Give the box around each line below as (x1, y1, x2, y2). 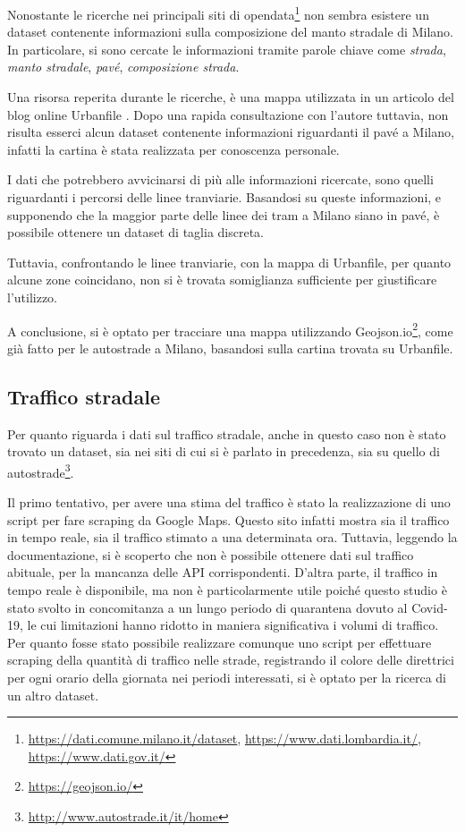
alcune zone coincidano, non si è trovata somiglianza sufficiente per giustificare (7, 270, 437, 289)
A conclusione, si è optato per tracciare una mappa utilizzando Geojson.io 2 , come (7, 318, 453, 340)
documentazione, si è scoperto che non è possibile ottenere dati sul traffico (7, 545, 414, 564)
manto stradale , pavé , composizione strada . (7, 57, 240, 76)
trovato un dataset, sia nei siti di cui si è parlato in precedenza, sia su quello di (7, 442, 440, 461)
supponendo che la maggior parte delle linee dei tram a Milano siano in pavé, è (7, 205, 440, 224)
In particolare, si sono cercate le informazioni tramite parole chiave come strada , (7, 39, 446, 58)
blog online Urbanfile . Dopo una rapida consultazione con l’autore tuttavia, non (7, 105, 449, 123)
